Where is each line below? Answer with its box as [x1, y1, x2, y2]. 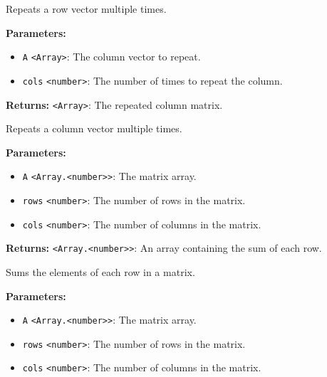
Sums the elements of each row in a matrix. [6, 264, 195, 279]
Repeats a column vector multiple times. [6, 121, 182, 136]
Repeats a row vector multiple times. [6, 1, 167, 16]
